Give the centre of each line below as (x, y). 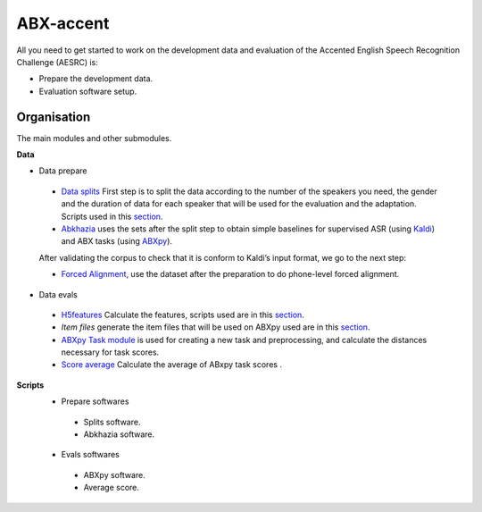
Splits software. (112, 422)
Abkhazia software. (119, 434)
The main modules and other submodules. (94, 138)
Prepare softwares (95, 401)
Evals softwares (90, 455)
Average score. (112, 488)
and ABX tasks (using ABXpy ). (117, 241)
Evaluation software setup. (88, 91)
